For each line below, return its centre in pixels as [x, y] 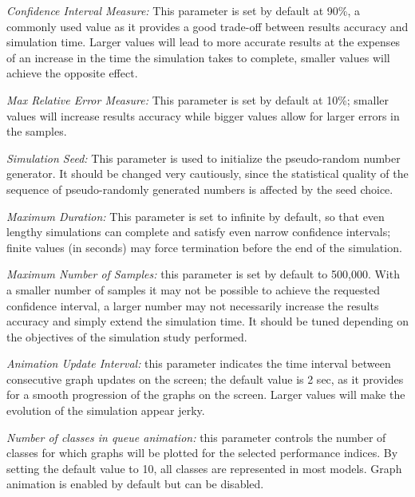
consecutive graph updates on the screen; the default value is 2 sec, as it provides [205, 379]
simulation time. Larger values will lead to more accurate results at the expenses [204, 42]
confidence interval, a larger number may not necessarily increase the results [193, 305]
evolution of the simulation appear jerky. [106, 410]
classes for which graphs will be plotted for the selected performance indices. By [202, 453]
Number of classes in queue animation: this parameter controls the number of [196, 437]
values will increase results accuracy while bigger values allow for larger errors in [203, 115]
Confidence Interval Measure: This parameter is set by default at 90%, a [183, 10]
